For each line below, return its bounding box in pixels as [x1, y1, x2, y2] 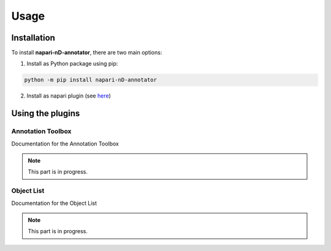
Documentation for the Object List [11, 199, 97, 207]
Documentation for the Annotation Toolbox [11, 140, 119, 147]
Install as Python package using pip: [26, 60, 118, 68]
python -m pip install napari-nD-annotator [24, 77, 158, 83]
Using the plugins [11, 108, 80, 119]
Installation [11, 33, 55, 43]
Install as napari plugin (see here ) [26, 92, 112, 99]
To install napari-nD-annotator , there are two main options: [11, 49, 162, 56]
